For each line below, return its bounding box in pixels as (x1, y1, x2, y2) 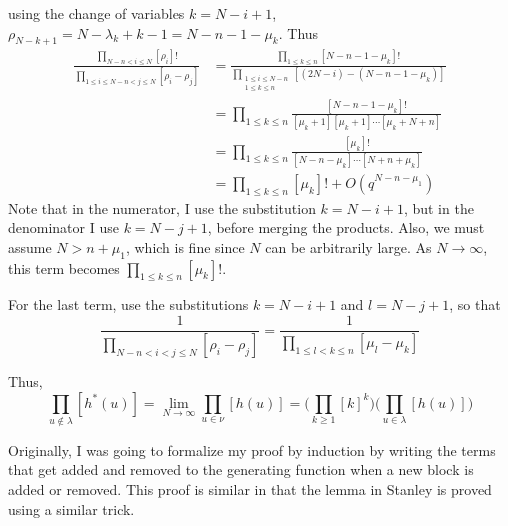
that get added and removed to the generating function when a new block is (8, 459, 474, 480)
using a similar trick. (8, 498, 135, 519)
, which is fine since (125, 236, 245, 257)
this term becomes (8, 257, 120, 278)
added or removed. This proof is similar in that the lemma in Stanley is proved (8, 479, 492, 500)
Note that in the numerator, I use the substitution (8, 197, 316, 218)
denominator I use (8, 217, 119, 238)
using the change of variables (8, 3, 185, 23)
